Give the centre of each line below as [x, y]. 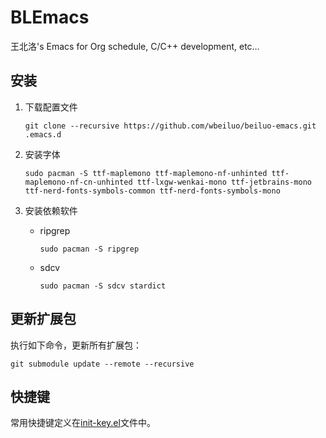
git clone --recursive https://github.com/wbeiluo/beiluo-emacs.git [170, 126]
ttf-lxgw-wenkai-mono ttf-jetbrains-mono [224, 182]
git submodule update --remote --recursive [102, 364]
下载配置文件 [51, 107]
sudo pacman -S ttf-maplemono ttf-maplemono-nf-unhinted [146, 173]
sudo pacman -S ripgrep [89, 249]
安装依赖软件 [51, 210]
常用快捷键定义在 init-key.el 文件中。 [83, 423]
